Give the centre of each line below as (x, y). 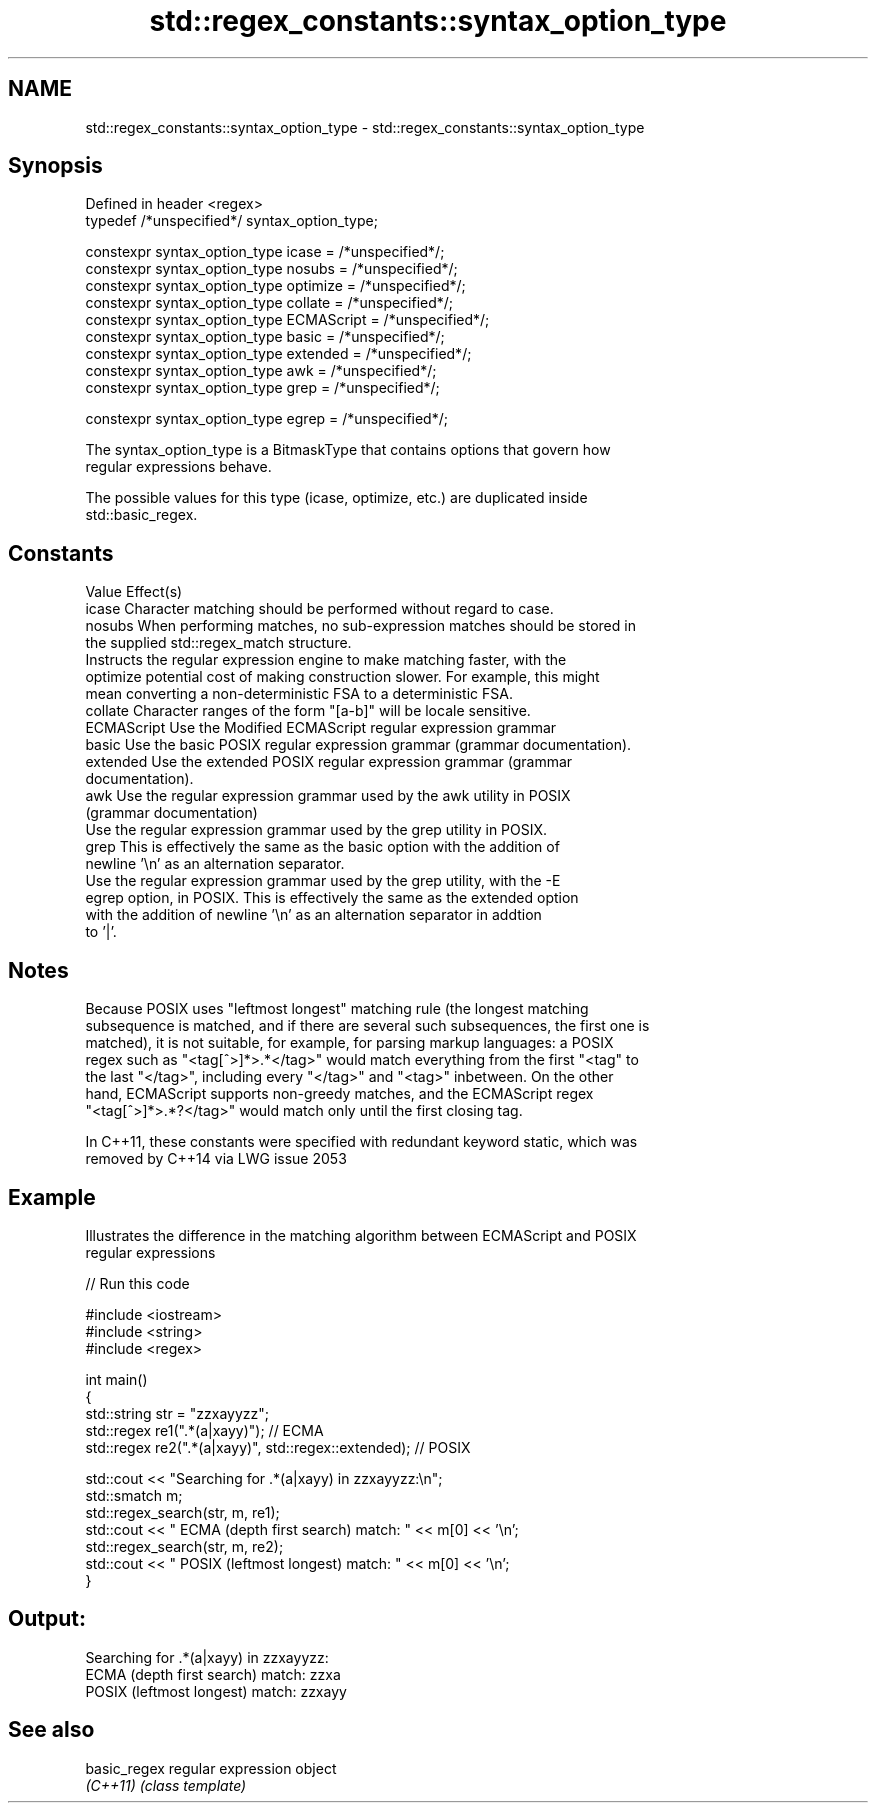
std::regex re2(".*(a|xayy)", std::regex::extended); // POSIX (278, 1447)
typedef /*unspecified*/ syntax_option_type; (231, 221)
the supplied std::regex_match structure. (218, 643)
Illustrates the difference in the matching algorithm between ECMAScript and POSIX (361, 1235)
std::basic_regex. (141, 515)
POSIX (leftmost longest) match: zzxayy (216, 1691)
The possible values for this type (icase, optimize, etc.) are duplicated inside (336, 498)
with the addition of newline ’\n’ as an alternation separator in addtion (313, 915)
